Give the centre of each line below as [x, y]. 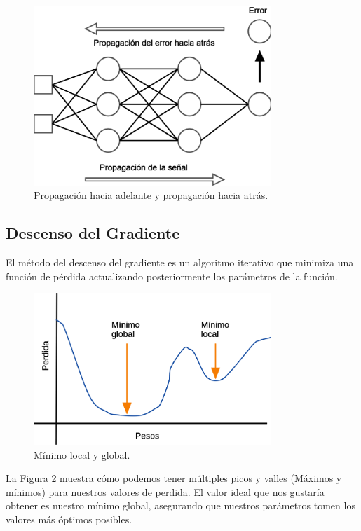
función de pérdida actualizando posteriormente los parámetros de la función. [172, 276]
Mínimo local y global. [82, 454]
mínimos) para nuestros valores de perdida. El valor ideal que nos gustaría [165, 491]
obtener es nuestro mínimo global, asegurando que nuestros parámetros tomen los [180, 505]
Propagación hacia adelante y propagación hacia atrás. [151, 195]
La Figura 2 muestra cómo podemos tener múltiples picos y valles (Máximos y [174, 478]
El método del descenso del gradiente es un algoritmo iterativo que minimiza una [180, 262]
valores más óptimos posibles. [69, 519]
